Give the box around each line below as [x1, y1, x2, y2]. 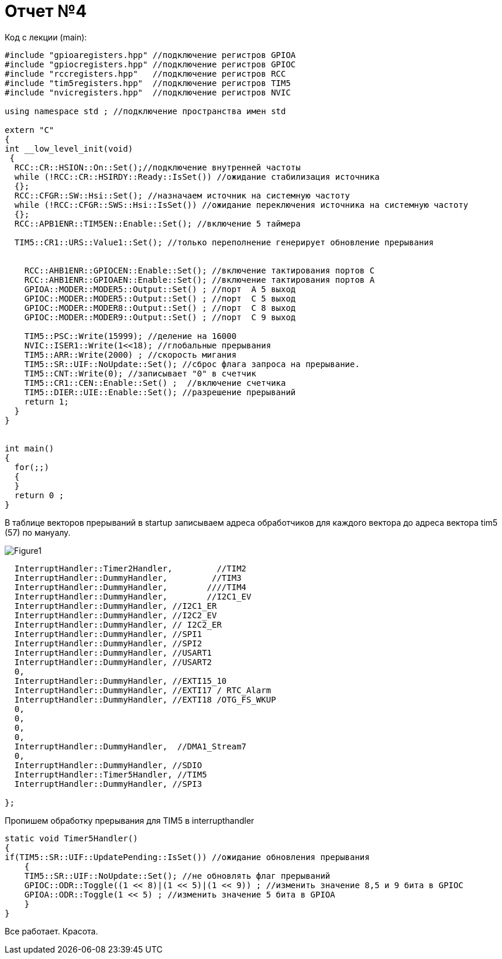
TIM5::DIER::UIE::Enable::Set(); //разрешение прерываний [24, 387, 296, 397]
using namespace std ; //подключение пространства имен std [5, 106, 286, 116]
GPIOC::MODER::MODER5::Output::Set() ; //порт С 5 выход [24, 293, 296, 303]
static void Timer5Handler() [5, 833, 138, 843]
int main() [5, 443, 54, 453]
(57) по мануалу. [5, 527, 71, 537]
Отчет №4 [5, 1, 87, 21]
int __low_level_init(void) [5, 143, 133, 153]
